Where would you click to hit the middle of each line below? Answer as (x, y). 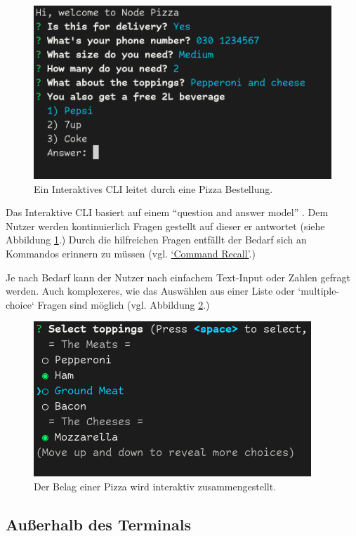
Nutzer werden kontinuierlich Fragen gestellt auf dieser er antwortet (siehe (165, 226)
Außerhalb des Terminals (98, 524)
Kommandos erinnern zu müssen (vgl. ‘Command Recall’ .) (131, 253)
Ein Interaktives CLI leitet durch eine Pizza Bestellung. (153, 188)
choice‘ (20, 304)
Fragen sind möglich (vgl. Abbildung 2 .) (124, 304)
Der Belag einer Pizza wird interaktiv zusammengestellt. (155, 486)
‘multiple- (319, 291)
